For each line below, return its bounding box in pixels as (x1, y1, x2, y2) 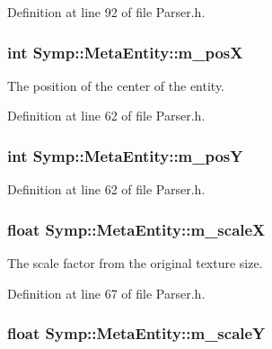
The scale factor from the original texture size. (7, 254, 263, 273)
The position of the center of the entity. (7, 76, 225, 94)
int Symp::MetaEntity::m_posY (7, 144, 243, 166)
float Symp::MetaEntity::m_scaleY (7, 322, 266, 345)
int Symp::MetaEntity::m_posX (7, 40, 243, 63)
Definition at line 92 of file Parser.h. (7, 3, 206, 21)
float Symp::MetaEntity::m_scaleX (7, 218, 266, 240)
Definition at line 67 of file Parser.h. (7, 283, 206, 302)
